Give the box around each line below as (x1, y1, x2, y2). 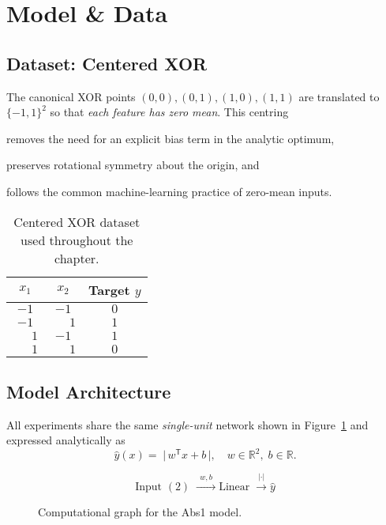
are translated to (298, 88, 380, 104)
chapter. (54, 248, 99, 267)
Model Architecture (6, 379, 171, 403)
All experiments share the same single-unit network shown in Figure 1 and (6, 416, 369, 432)
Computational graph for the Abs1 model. (38, 504, 242, 520)
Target (88, 280, 130, 299)
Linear (219, 482, 250, 493)
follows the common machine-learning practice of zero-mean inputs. (6, 183, 332, 199)
